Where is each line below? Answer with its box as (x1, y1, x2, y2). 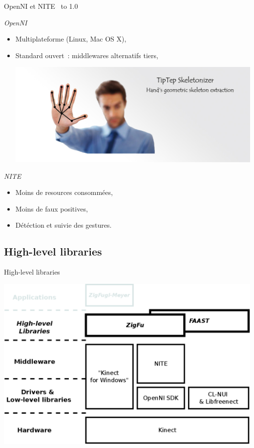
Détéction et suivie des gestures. (15, 220, 112, 230)
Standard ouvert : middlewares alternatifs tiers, (15, 50, 158, 60)
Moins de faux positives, (15, 203, 88, 213)
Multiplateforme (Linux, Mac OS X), (15, 34, 127, 44)
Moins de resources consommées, (15, 187, 113, 197)
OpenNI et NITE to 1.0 (4, 1, 78, 11)
